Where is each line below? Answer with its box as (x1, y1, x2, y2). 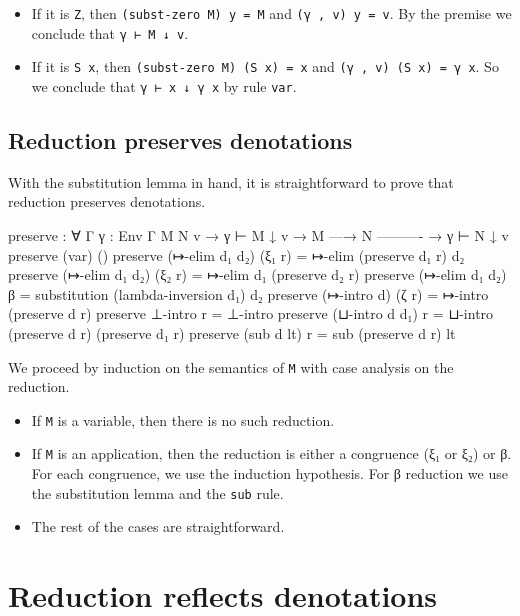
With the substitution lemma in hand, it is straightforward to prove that (8, 171, 454, 192)
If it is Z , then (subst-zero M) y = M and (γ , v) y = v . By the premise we (31, 3, 512, 23)
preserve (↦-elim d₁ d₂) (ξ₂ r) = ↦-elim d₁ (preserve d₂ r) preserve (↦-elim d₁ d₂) (8, 264, 507, 285)
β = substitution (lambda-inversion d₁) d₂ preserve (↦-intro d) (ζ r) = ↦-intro (8, 283, 489, 304)
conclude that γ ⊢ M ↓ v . (31, 22, 189, 43)
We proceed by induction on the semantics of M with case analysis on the (8, 356, 454, 377)
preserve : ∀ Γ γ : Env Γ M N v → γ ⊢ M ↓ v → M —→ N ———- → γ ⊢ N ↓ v (8, 225, 509, 246)
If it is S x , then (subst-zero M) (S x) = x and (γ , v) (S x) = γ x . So (31, 56, 499, 77)
